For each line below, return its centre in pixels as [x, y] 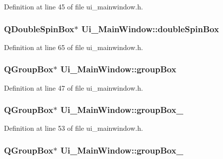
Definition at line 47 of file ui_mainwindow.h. [74, 87]
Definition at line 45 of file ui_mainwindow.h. [74, 6]
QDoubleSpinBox [39, 28]
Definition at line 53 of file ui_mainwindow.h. [74, 128]
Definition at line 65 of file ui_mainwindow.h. [74, 47]
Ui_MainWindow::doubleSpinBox [150, 28]
